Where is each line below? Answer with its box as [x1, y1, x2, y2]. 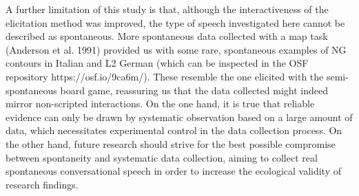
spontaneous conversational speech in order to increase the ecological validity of [6, 164, 342, 178]
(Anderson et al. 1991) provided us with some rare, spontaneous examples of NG [6, 42, 347, 56]
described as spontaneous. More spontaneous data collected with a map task [6, 29, 328, 43]
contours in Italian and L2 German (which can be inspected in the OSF [6, 56, 309, 70]
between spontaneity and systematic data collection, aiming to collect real [6, 150, 318, 164]
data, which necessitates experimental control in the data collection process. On [6, 123, 342, 138]
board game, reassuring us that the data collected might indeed [60, 83, 328, 97]
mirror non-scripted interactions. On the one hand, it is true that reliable [6, 96, 315, 111]
